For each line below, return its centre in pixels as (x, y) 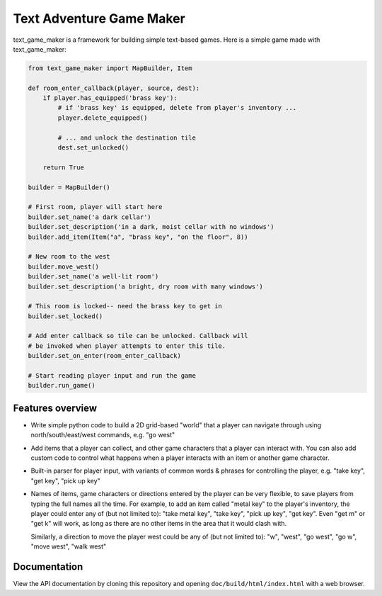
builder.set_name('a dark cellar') (89, 217)
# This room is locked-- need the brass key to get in (125, 306)
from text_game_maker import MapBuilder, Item (110, 68)
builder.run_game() (62, 386)
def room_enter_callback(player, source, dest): (114, 88)
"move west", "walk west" (68, 546)
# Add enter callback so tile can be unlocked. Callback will (138, 336)
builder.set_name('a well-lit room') (93, 277)
